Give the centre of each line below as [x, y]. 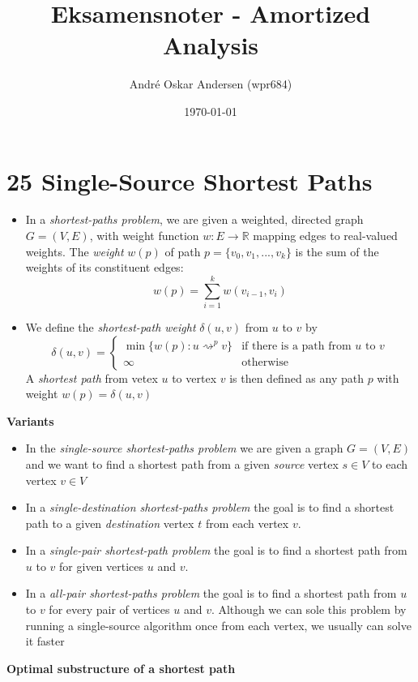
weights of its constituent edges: [104, 267]
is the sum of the [337, 251]
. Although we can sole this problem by [309, 609]
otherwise [265, 362]
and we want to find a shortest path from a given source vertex [182, 463]
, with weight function [144, 236]
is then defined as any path [296, 377]
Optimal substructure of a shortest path [121, 668]
